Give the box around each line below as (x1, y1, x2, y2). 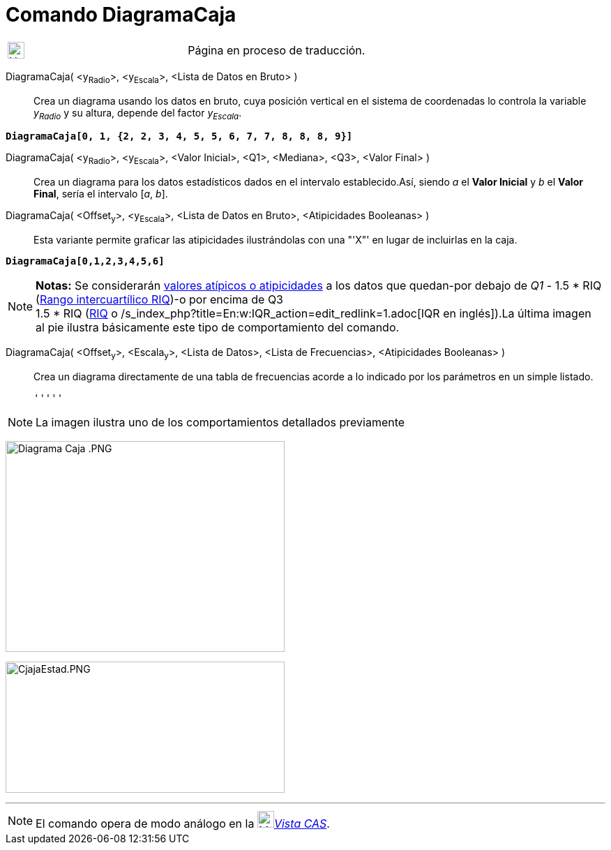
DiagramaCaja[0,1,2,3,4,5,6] (6, 255, 165, 267)
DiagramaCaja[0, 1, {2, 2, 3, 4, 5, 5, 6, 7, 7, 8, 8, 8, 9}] (6, 131, 353, 142)
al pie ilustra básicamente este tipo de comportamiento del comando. (36, 320, 400, 334)
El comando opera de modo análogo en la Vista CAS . (36, 816, 330, 830)
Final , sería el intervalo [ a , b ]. (33, 188, 168, 200)
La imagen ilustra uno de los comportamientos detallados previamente (36, 415, 405, 429)
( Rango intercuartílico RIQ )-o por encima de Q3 (36, 292, 283, 306)
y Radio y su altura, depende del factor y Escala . (33, 106, 242, 121)
